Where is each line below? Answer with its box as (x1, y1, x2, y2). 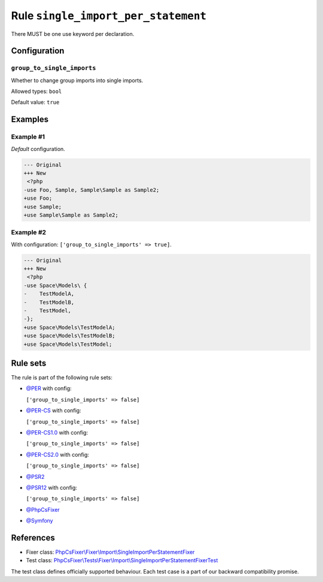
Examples (11, 114, 49, 125)
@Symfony (26, 517, 53, 524)
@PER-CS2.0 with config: (26, 451, 90, 458)
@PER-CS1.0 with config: (26, 429, 89, 436)
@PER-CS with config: (26, 407, 81, 414)
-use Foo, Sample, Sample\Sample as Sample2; (23, 186, 160, 193)
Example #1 (11, 132, 45, 141)
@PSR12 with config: (26, 484, 78, 491)
